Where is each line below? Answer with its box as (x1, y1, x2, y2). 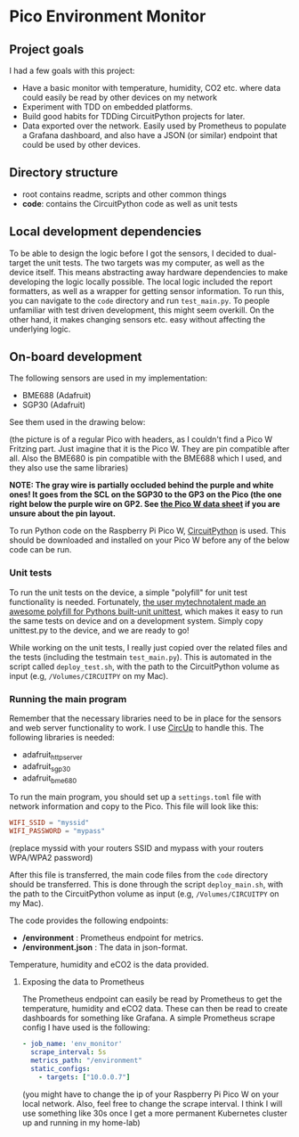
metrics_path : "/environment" (30, 1056, 142, 1065)
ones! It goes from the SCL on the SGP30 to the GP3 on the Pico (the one (9, 489, 282, 500)
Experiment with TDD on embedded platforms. (21, 102, 193, 112)
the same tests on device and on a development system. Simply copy (9, 615, 264, 626)
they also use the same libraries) (9, 462, 129, 473)
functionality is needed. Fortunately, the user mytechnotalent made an (9, 596, 267, 607)
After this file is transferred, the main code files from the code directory (9, 870, 269, 880)
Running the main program (9, 692, 127, 705)
